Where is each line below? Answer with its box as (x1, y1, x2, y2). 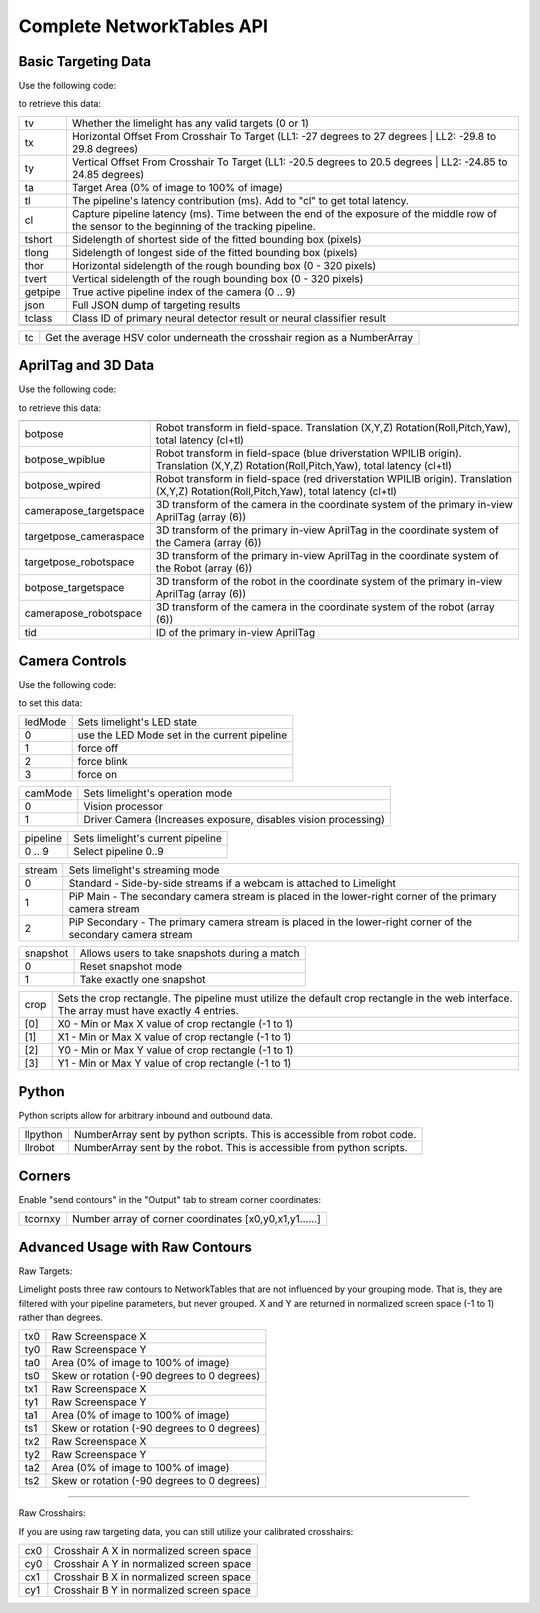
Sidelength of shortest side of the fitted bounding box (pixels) (71, 232, 362, 246)
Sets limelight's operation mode (83, 786, 233, 800)
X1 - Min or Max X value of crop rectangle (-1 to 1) (57, 1030, 292, 1044)
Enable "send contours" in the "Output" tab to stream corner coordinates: (18, 1193, 322, 1205)
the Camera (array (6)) (155, 536, 262, 550)
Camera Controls (18, 652, 127, 669)
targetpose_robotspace (24, 555, 135, 569)
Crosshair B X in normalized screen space (53, 1570, 252, 1584)
